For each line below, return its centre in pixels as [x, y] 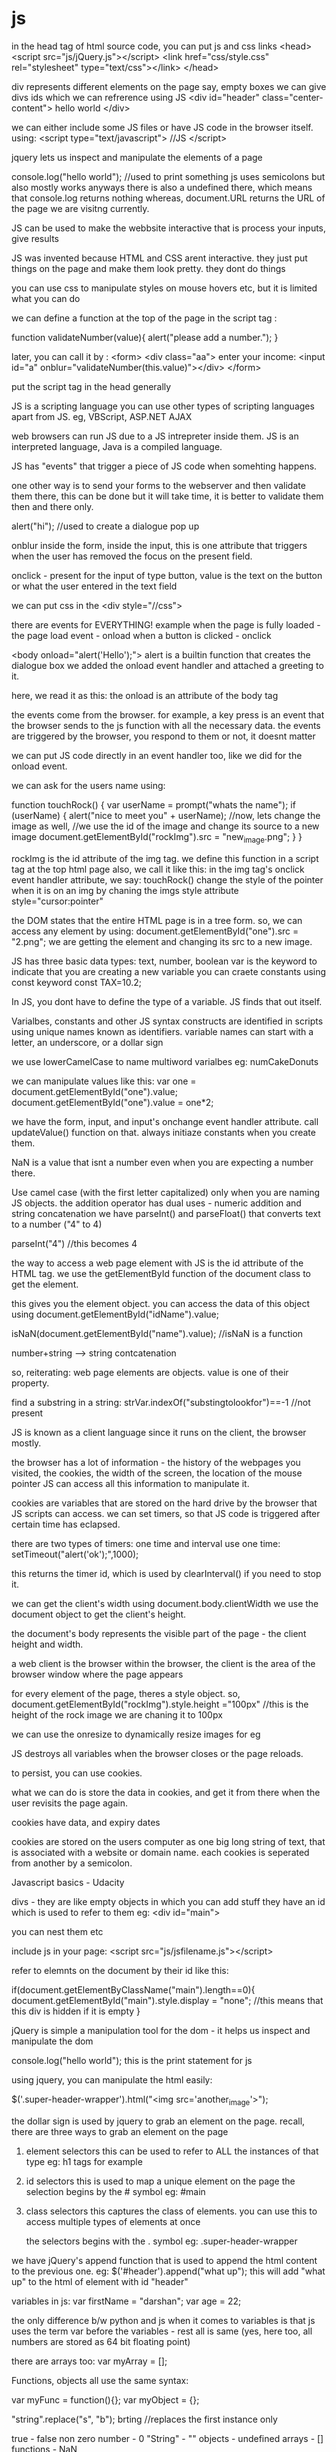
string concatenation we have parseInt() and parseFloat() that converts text [166, 1213]
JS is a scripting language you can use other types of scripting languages [163, 406]
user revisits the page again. [69, 1803]
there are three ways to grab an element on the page [120, 2131]
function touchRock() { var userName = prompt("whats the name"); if [153, 804]
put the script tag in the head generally [91, 386]
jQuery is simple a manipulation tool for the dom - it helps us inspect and [161, 2030]
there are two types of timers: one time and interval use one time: [146, 1543]
